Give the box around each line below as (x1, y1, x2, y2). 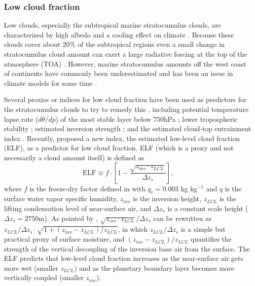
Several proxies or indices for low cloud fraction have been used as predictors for (4, 94, 247, 105)
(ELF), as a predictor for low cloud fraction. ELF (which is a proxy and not (4, 143, 234, 153)
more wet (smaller (4, 262, 59, 273)
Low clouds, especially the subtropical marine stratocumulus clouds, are (4, 20, 221, 30)
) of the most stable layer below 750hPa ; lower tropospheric (55, 113, 238, 124)
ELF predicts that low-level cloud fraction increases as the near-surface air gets (4, 253, 244, 263)
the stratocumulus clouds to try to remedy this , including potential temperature (4, 104, 249, 114)
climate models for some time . (4, 77, 97, 88)
